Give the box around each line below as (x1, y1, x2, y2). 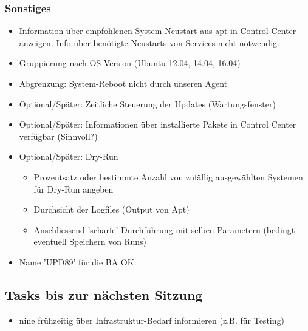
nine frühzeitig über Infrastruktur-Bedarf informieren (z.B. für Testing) (19, 313, 284, 326)
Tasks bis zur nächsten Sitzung (5, 285, 203, 304)
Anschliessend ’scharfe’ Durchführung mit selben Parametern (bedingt (33, 223, 295, 236)
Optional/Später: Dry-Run (19, 150, 118, 163)
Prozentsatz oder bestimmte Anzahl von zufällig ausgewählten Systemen (33, 170, 303, 183)
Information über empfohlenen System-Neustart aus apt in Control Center (19, 24, 296, 37)
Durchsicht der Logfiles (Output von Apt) (33, 203, 190, 216)
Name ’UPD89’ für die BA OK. (19, 255, 137, 268)
